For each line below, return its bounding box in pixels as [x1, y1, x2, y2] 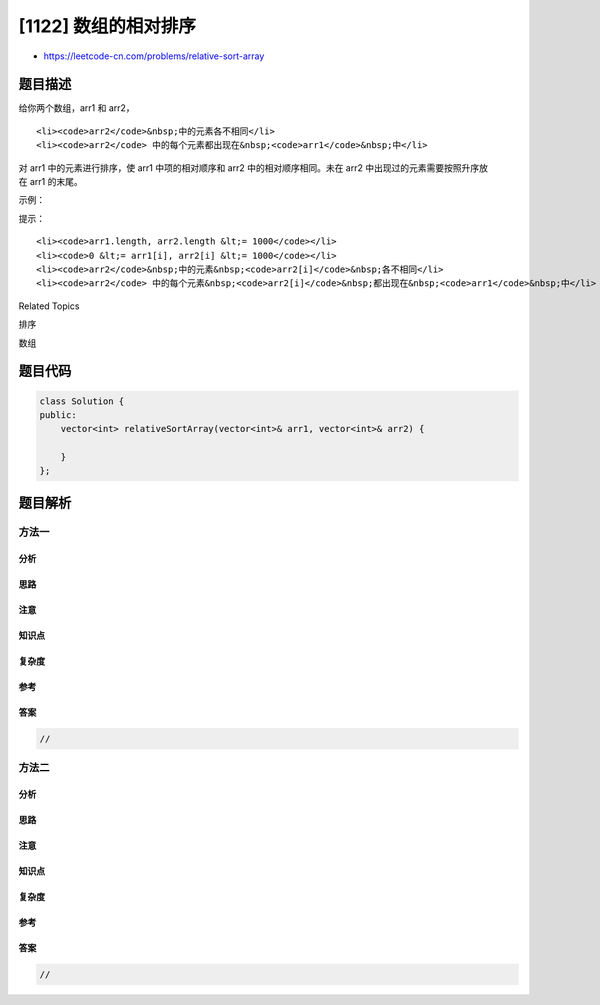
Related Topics [18, 300, 80, 312]
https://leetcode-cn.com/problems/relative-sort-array [43, 50, 265, 62]
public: [39, 409, 77, 420]
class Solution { [39, 395, 125, 407]
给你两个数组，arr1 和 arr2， [18, 102, 135, 114]
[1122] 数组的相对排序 [18, 15, 197, 37]
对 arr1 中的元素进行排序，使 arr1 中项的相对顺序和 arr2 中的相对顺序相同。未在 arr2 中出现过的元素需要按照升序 [18, 161, 480, 174]
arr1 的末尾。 [29, 176, 84, 188]
